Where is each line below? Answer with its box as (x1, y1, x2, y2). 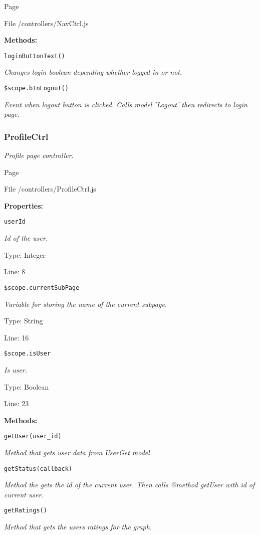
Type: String (4, 315, 43, 326)
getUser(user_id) (4, 433, 62, 440)
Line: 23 (4, 398, 29, 409)
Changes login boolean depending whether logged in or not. (4, 67, 182, 77)
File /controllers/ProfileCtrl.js (4, 184, 96, 194)
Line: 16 (4, 332, 29, 342)
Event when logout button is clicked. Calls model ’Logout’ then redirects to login (4, 99, 247, 109)
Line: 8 (4, 266, 26, 277)
